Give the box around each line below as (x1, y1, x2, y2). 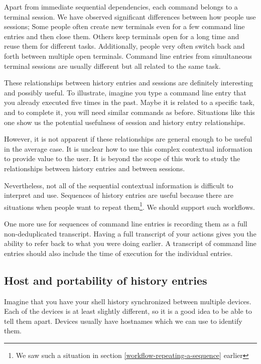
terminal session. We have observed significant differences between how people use (4, 11, 256, 22)
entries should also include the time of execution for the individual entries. (4, 248, 233, 258)
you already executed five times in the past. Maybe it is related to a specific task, (4, 97, 254, 107)
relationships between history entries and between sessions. (4, 163, 185, 173)
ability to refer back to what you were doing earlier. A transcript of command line (4, 238, 256, 249)
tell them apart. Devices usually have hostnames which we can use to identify (4, 315, 242, 326)
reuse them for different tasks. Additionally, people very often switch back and (4, 41, 245, 51)
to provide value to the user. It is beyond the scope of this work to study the (4, 153, 240, 164)
